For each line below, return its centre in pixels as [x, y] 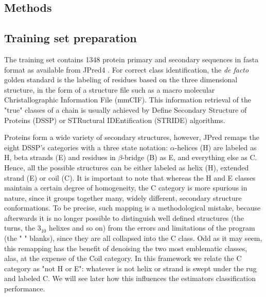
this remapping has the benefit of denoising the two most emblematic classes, [126, 248]
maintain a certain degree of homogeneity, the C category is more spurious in [126, 188]
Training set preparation [70, 38]
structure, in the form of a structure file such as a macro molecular [110, 89]
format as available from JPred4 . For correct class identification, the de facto [127, 69]
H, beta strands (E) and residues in [60, 157]
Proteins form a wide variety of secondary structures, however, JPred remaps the [132, 137]
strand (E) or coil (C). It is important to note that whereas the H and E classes [130, 177]
